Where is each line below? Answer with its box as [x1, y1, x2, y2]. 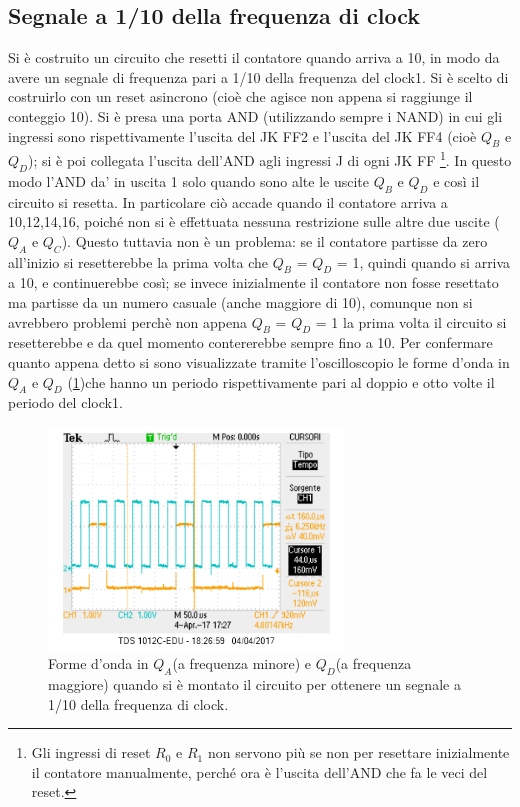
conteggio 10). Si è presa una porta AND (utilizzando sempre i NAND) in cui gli [8, 105, 503, 126]
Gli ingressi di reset [31, 742, 151, 763]
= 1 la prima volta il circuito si [315, 311, 507, 332]
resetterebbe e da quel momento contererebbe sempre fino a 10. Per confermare [8, 332, 493, 353]
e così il [433, 170, 480, 191]
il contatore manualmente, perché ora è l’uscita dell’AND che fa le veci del [31, 761, 488, 782]
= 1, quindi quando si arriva [336, 251, 511, 272]
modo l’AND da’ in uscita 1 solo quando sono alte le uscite [8, 170, 369, 191]
